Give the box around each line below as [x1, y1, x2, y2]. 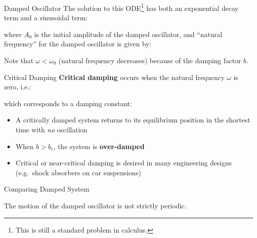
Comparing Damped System [4, 184, 89, 194]
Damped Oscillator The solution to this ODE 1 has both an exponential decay [4, 1, 239, 13]
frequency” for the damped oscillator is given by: [4, 39, 152, 49]
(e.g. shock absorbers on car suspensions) [15, 167, 141, 177]
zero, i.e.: [4, 81, 32, 92]
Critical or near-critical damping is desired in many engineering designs [15, 158, 232, 168]
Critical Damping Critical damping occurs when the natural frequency [4, 72, 225, 82]
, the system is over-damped [53, 141, 145, 151]
